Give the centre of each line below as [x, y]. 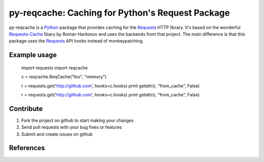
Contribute [26, 108]
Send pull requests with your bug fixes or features [72, 127]
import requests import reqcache [55, 68]
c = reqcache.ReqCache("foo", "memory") [64, 77]
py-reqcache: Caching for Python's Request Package [119, 13]
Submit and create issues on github [57, 134]
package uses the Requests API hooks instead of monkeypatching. [76, 41]
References [27, 148]
